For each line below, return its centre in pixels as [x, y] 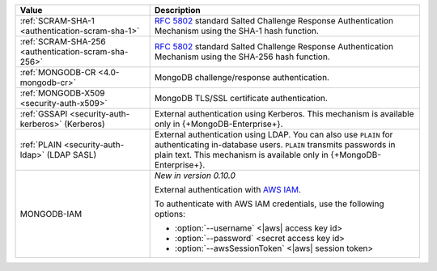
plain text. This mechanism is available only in [242, 155]
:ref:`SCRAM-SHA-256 [63, 42]
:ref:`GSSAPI [44, 114]
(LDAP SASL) [72, 155]
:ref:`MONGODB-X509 [62, 93]
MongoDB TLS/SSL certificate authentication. [241, 98]
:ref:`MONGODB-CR [58, 72]
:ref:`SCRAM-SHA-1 [57, 21]
